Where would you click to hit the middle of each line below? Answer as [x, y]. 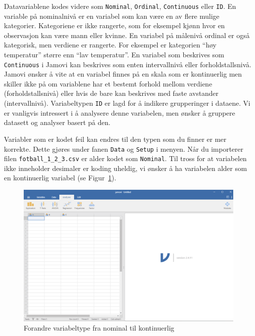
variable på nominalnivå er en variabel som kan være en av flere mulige [112, 16]
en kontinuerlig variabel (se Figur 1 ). [60, 178]
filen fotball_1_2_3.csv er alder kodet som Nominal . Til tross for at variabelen [126, 158]
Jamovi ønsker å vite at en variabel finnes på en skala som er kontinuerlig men [123, 74]
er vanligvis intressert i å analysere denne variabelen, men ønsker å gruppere [120, 112]
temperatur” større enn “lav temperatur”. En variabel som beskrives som [114, 55]
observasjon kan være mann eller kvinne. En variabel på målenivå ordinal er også [127, 35]
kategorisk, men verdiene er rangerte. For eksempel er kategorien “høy [110, 45]
